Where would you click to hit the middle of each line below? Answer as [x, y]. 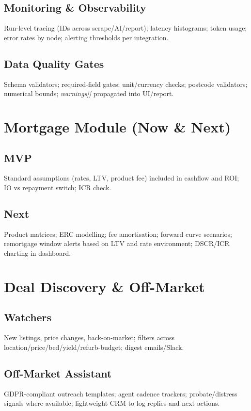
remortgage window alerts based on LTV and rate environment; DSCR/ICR [117, 243]
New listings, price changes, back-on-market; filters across [89, 337]
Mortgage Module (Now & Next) [118, 126]
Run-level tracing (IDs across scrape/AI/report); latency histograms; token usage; [125, 28]
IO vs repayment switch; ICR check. [58, 187]
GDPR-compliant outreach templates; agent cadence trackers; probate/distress [121, 393]
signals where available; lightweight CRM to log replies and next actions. [112, 403]
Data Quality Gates [54, 63]
